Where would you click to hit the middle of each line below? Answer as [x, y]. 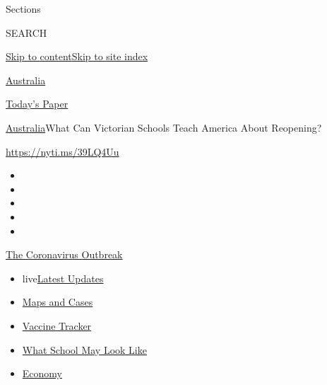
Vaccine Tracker [57, 325]
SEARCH [26, 32]
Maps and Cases [58, 302]
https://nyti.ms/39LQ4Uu [63, 151]
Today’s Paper [37, 104]
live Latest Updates [63, 278]
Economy [42, 373]
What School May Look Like [84, 349]
